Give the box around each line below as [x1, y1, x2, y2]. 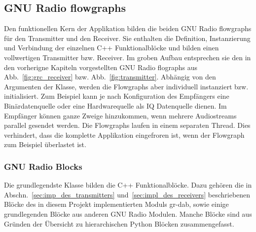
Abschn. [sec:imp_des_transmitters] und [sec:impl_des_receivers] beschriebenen [4, 189, 251, 199]
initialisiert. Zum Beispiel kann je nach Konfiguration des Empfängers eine [4, 91, 229, 101]
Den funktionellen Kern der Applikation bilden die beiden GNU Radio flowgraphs [4, 23, 252, 34]
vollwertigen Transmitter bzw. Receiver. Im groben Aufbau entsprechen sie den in [4, 52, 251, 62]
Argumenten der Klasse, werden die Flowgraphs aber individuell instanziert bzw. [4, 81, 249, 91]
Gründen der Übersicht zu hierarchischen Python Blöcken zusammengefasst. [4, 218, 234, 229]
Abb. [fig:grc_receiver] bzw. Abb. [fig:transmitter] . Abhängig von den [4, 72, 216, 82]
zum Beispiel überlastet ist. [4, 139, 86, 150]
